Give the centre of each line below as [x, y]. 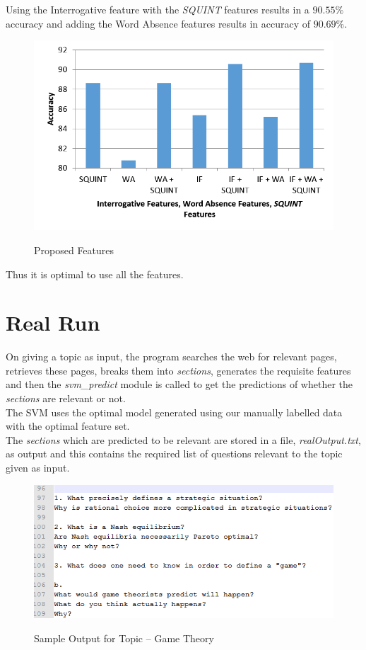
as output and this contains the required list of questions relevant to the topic [174, 454]
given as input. [38, 467]
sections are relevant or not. [66, 398]
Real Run [53, 323]
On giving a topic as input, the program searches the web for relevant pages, [171, 357]
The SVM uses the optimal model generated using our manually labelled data [174, 412]
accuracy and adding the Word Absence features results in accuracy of [158, 23]
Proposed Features [74, 250]
